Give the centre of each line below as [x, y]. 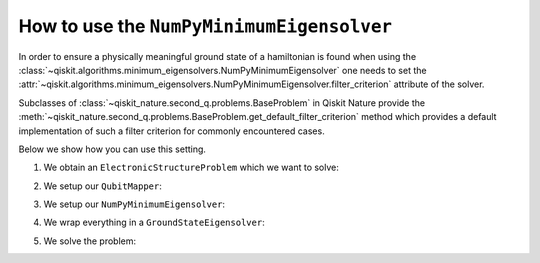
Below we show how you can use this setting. [112, 149]
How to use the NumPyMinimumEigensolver [205, 26]
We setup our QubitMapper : [102, 186]
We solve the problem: [90, 241]
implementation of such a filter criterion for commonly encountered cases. [171, 131]
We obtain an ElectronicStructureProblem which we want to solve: [191, 167]
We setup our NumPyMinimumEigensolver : [134, 204]
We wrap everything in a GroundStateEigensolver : [154, 222]
